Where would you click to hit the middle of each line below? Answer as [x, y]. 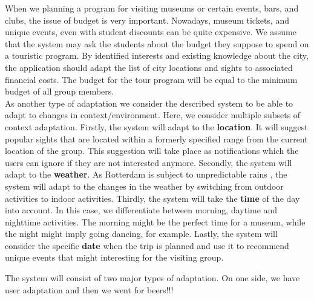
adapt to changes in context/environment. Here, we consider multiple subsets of [153, 115]
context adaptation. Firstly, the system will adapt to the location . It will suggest [156, 126]
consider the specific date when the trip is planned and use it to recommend [147, 245]
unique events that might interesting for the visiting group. [114, 257]
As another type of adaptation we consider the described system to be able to [149, 103]
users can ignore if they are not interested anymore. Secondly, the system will [149, 162]
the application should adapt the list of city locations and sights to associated [149, 67]
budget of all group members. [60, 91]
